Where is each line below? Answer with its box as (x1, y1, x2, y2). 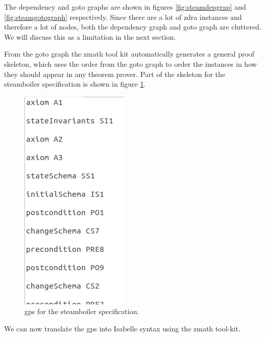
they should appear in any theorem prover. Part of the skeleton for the (4, 68, 226, 79)
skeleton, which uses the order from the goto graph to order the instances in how (4, 58, 257, 69)
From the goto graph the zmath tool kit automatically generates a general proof (4, 48, 255, 59)
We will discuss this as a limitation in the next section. (4, 31, 176, 42)
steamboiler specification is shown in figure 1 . (4, 79, 146, 89)
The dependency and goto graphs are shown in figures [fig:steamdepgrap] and (4, 2, 246, 12)
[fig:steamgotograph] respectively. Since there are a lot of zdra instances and (4, 11, 242, 22)
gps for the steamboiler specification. (25, 306, 139, 317)
